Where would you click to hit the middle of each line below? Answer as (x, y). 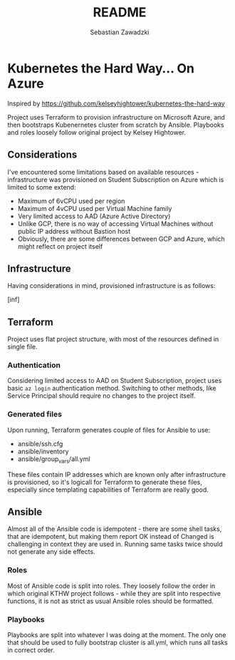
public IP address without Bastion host (74, 231)
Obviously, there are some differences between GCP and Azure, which (121, 239)
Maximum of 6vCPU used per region (71, 201)
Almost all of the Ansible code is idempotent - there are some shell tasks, (115, 529)
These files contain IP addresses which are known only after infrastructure (117, 474)
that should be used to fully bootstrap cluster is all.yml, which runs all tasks (117, 642)
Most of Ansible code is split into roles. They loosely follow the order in (111, 586)
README (120, 12)
